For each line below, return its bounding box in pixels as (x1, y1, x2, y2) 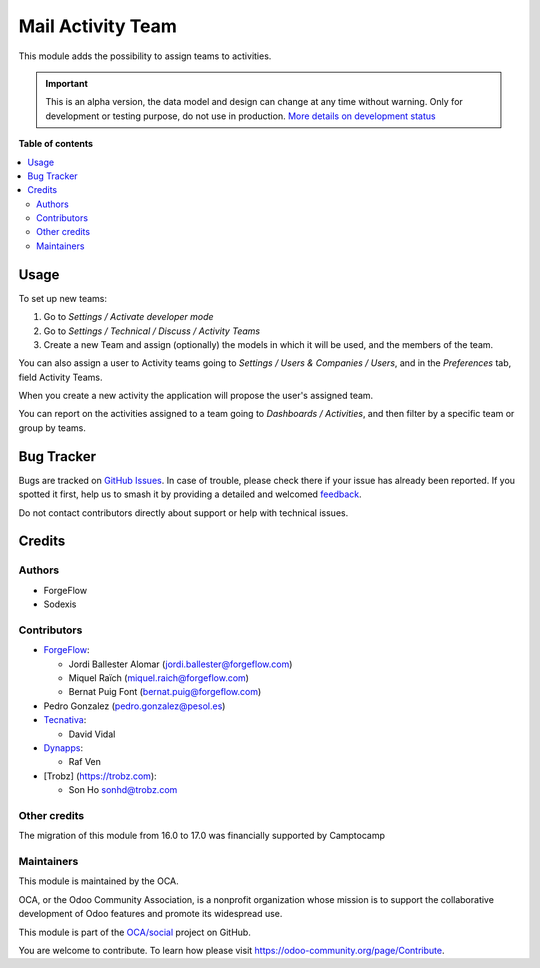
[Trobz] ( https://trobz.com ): (43, 770, 157, 782)
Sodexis (43, 598, 77, 610)
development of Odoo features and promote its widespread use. (18, 908, 283, 920)
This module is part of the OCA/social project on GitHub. (18, 926, 252, 938)
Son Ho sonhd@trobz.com (68, 784, 178, 796)
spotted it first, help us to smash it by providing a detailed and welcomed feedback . (18, 488, 362, 500)
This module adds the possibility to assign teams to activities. (18, 50, 272, 62)
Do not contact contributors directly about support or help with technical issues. (18, 506, 349, 519)
